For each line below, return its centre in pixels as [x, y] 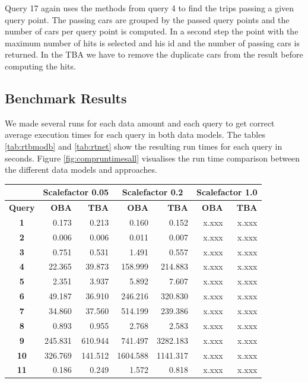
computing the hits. [40, 66]
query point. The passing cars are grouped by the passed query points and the [147, 19]
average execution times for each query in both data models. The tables [135, 134]
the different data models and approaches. [81, 170]
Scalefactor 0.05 [76, 192]
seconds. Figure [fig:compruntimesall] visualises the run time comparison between [153, 158]
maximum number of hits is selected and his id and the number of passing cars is [152, 42]
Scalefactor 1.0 [227, 192]
